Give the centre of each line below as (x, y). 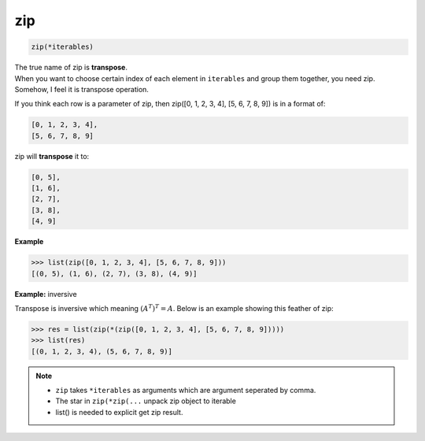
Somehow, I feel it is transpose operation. (82, 89)
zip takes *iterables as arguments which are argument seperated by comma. (186, 391)
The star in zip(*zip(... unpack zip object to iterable (146, 401)
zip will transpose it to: (52, 156)
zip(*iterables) (63, 47)
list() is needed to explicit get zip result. (119, 412)
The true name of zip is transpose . (71, 68)
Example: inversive (46, 294)
